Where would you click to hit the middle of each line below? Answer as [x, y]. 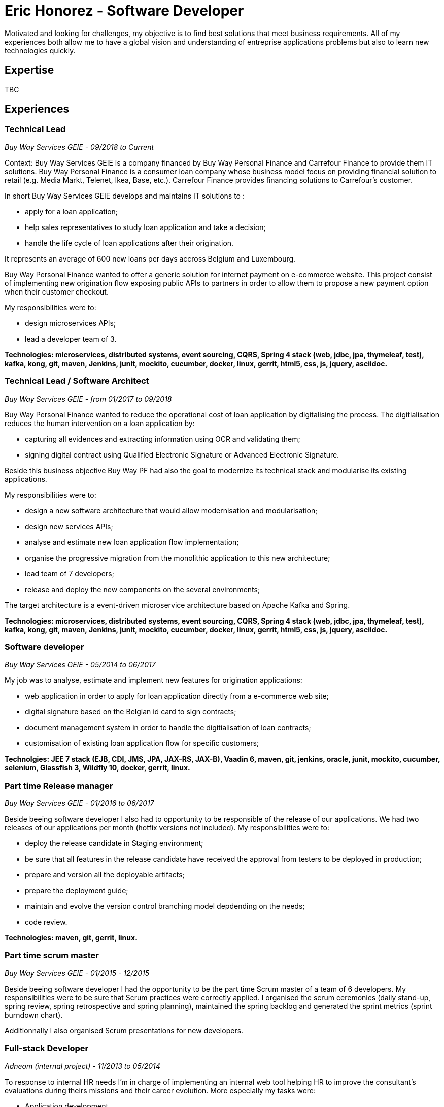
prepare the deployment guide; [77, 891]
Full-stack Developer [47, 1048]
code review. [46, 922]
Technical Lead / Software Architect [77, 381]
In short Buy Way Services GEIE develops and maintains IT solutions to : [125, 196]
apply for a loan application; [72, 211]
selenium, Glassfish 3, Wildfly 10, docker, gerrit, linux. [97, 768]
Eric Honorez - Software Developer [124, 11]
